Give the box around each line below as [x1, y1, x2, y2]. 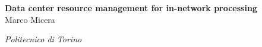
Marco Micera [5, 13, 55, 25]
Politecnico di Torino [5, 33, 82, 45]
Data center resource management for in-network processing [5, 2, 257, 14]
